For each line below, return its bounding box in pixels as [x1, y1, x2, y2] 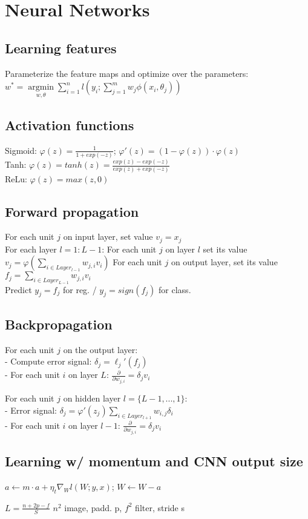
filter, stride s [135, 501, 185, 514]
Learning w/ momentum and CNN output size [5, 452, 303, 471]
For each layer [5, 242, 57, 255]
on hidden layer [63, 392, 121, 405]
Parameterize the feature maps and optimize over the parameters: [5, 67, 249, 79]
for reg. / [62, 283, 97, 296]
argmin [28, 83, 54, 92]
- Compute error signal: [5, 355, 92, 368]
